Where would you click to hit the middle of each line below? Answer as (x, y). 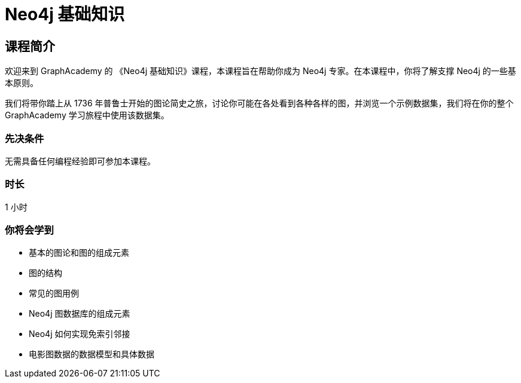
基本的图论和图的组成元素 (79, 253)
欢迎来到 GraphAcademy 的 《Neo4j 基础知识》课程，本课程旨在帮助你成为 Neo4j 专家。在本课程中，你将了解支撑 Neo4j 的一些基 (260, 71)
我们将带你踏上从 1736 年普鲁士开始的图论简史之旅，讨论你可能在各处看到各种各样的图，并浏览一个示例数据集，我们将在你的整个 (259, 103)
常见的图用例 (54, 293)
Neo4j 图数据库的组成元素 (80, 314)
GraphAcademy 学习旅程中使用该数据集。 (87, 115)
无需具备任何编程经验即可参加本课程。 (80, 161)
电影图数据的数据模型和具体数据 (92, 354)
